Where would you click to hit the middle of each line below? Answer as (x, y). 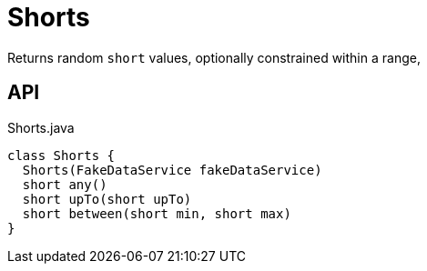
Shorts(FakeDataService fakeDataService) (172, 170)
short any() (65, 184)
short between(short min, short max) (157, 213)
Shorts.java (41, 127)
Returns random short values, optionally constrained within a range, (214, 57)
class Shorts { (61, 155)
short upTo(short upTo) (107, 199)
